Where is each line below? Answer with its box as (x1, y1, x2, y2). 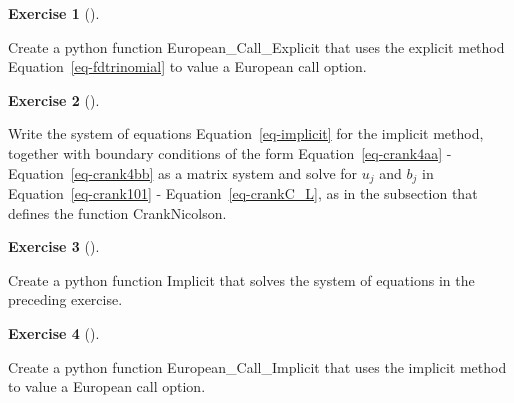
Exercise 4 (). (8, 322, 100, 343)
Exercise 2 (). (8, 89, 100, 110)
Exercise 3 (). (8, 236, 100, 257)
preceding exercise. (8, 289, 123, 310)
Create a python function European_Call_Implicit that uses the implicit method (8, 356, 507, 377)
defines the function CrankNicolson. (8, 202, 227, 223)
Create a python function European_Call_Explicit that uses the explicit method (8, 36, 505, 57)
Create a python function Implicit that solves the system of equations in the (8, 269, 475, 290)
